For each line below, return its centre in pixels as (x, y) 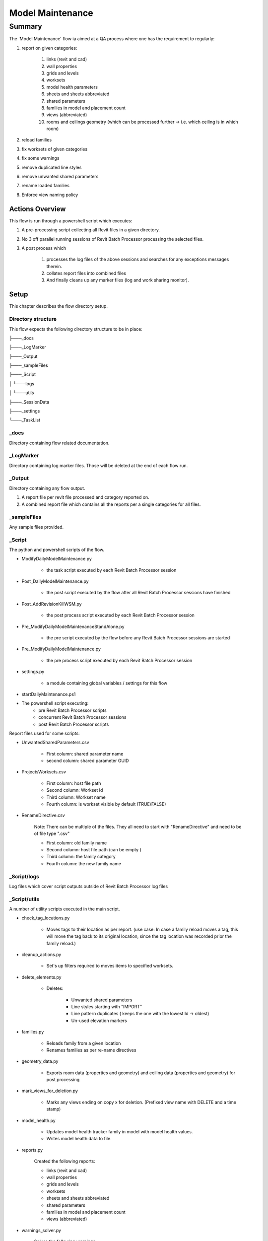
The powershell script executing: (55, 703)
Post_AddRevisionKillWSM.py (52, 604)
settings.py (33, 672)
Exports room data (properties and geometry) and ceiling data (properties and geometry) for (141, 1073)
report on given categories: (49, 48)
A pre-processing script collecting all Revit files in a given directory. (91, 230)
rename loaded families (45, 186)
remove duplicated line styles (52, 167)
